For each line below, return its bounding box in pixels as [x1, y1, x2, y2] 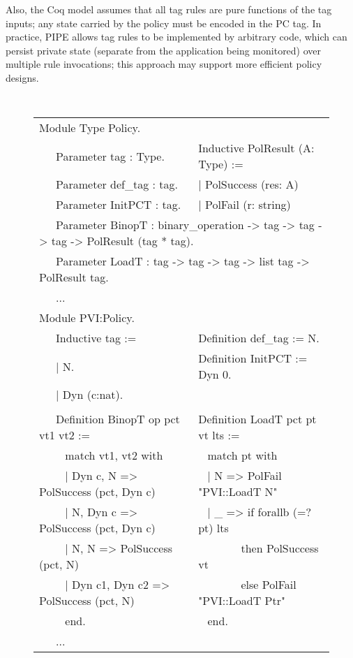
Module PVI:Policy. [39, 309, 135, 326]
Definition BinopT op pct [56, 411, 180, 427]
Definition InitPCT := [198, 350, 308, 367]
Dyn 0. [198, 366, 232, 383]
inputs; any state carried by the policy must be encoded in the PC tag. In [6, 15, 322, 30]
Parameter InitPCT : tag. [56, 196, 181, 213]
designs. [6, 70, 39, 85]
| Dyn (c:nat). [56, 386, 123, 403]
